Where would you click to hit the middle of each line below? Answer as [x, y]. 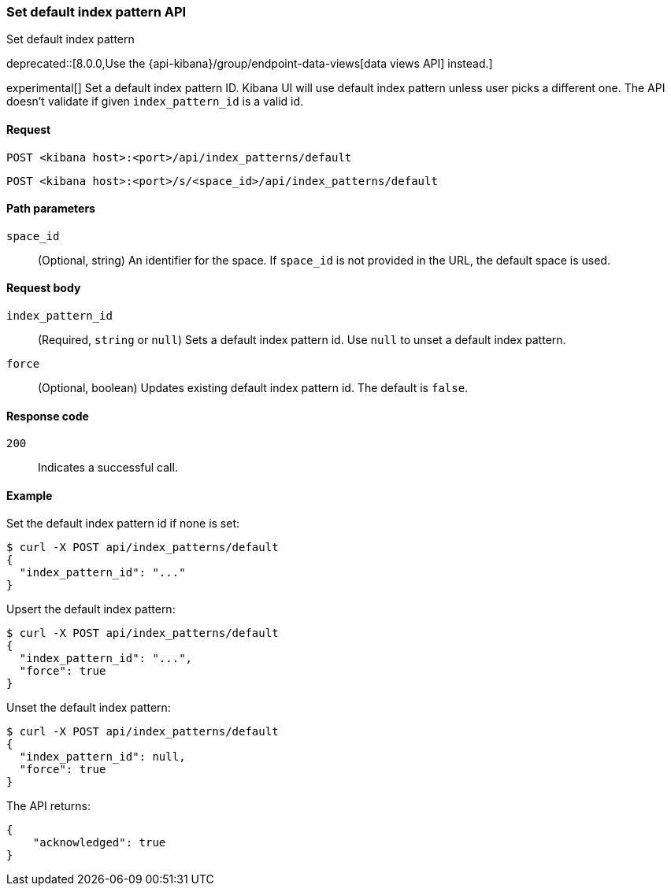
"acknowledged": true [99, 843]
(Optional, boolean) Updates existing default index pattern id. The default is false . [253, 388]
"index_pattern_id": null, [102, 757]
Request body [44, 288]
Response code [48, 416]
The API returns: [48, 806]
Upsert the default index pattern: [91, 609]
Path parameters [51, 209]
